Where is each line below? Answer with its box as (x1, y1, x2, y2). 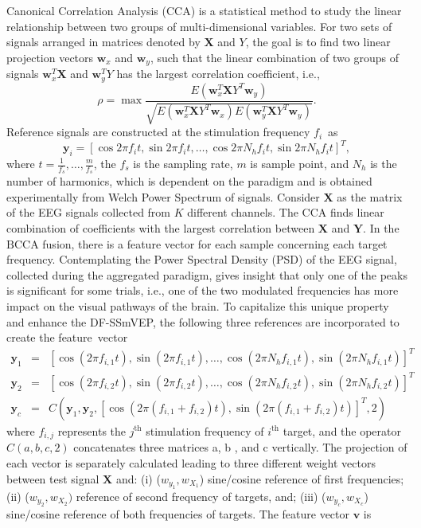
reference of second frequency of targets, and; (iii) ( (76, 487, 326, 504)
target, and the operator (283, 422, 402, 439)
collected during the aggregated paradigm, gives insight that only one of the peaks (6, 266, 407, 283)
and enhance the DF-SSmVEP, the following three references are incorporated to (6, 313, 400, 330)
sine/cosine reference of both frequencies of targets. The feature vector (6, 506, 350, 522)
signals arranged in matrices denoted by (6, 33, 201, 50)
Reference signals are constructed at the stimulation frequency (6, 123, 310, 140)
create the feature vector (6, 329, 128, 346)
